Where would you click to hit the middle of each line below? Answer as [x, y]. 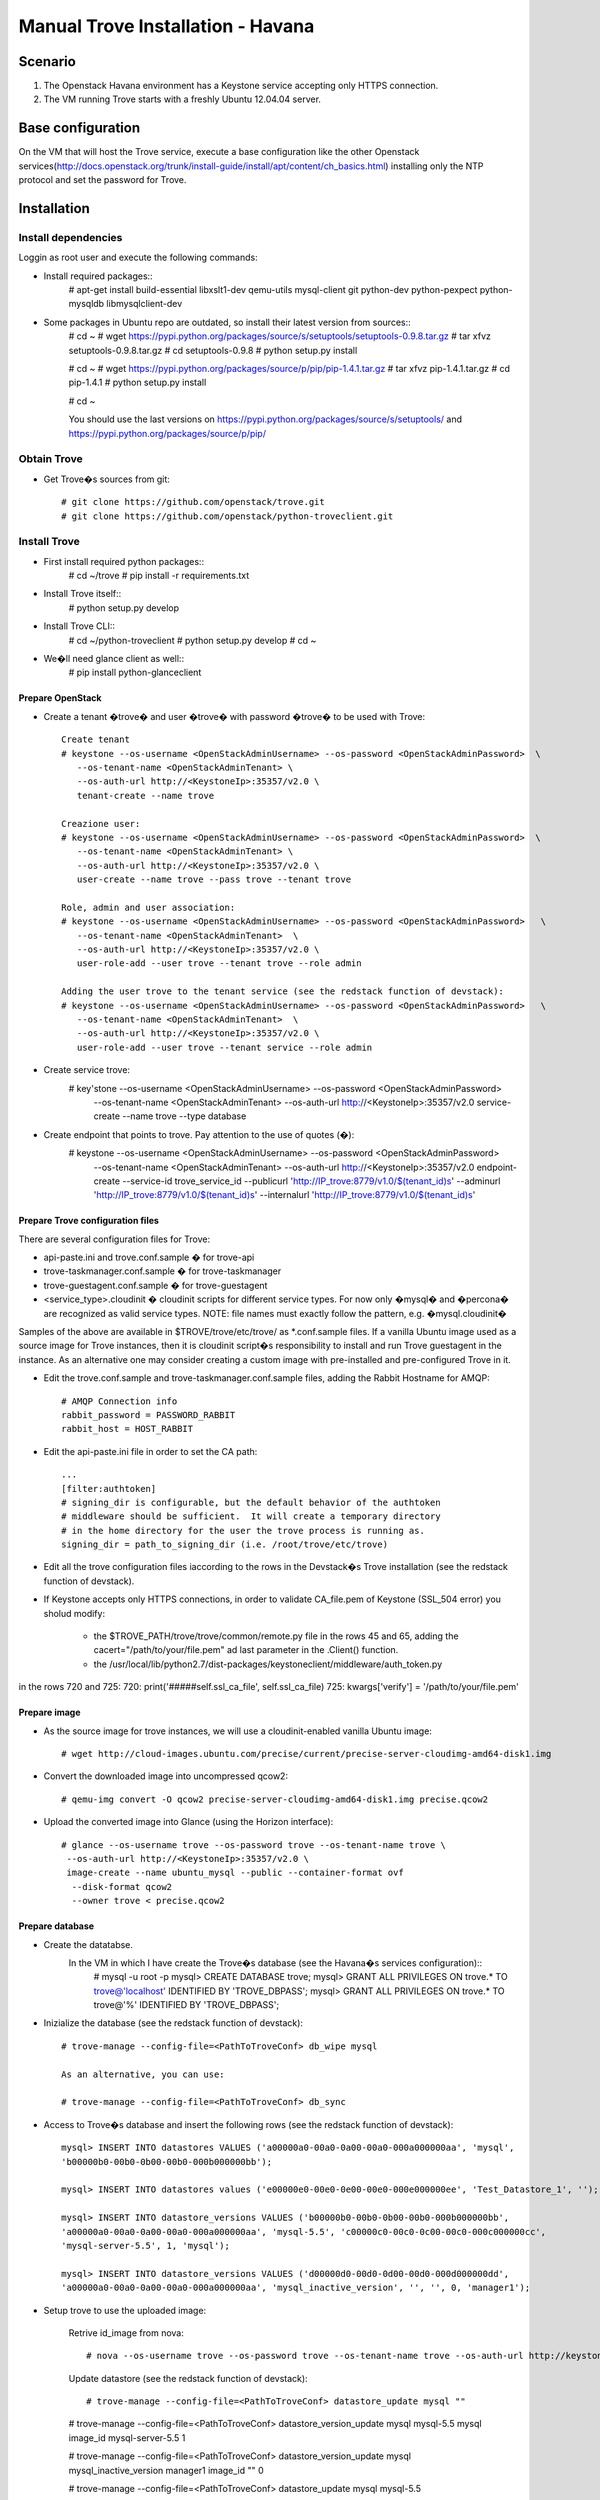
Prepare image [49, 1712]
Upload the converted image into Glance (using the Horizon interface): [188, 1822]
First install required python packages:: [124, 561]
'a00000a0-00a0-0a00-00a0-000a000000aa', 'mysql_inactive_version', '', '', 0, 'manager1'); [296, 2288]
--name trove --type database [184, 1116]
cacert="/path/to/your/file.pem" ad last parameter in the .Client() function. [246, 1650]
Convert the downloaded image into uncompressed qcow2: [166, 1776]
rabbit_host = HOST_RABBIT [127, 1429]
